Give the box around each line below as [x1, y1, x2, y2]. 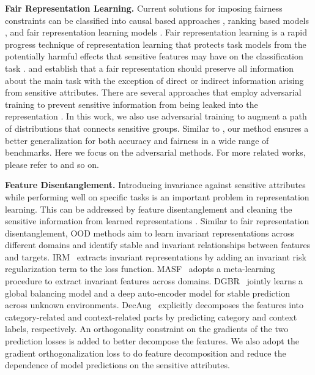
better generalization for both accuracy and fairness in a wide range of [5, 134, 269, 146]
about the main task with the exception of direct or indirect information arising [5, 74, 304, 86]
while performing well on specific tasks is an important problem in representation [5, 190, 309, 203]
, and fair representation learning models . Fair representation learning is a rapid [5, 26, 308, 39]
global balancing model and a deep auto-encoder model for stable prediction [5, 286, 291, 299]
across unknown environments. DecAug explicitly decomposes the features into [5, 298, 304, 311]
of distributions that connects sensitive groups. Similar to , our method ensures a [5, 121, 309, 134]
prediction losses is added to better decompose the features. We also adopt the [5, 335, 299, 347]
